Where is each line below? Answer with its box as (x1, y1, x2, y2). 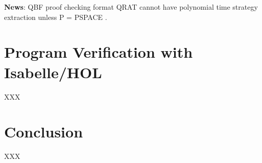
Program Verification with (4, 41, 193, 62)
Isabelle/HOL (4, 61, 102, 82)
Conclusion (4, 121, 83, 142)
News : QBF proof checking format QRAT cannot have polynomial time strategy (4, 2, 258, 12)
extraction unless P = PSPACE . (4, 11, 107, 22)
